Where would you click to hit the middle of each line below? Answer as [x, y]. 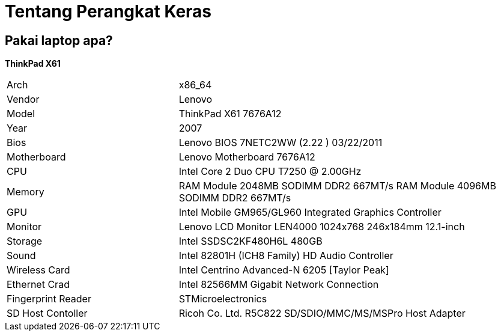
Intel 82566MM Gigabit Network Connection [279, 285]
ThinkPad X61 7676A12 [230, 114]
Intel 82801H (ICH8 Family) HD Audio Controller [286, 256]
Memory [26, 192]
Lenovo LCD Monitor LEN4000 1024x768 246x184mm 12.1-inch [322, 227]
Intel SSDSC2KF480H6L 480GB [251, 241]
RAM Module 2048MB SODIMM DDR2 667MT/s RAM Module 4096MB [337, 186]
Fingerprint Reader [49, 299]
